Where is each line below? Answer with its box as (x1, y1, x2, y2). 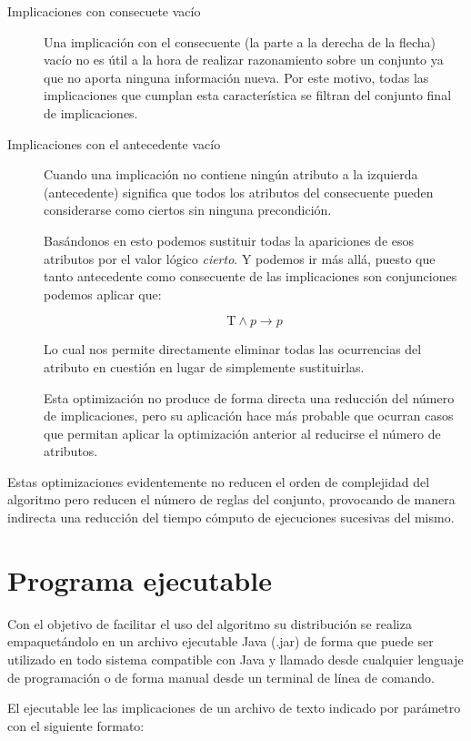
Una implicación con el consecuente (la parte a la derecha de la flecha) (44, 32, 436, 51)
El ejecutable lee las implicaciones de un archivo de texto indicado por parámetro (7, 698, 461, 717)
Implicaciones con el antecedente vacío (7, 134, 221, 153)
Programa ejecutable (7, 561, 272, 598)
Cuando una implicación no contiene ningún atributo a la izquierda (44, 165, 418, 184)
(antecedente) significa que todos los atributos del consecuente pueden (44, 182, 434, 201)
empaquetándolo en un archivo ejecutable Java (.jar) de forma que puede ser (7, 632, 434, 651)
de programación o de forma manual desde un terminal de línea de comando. (7, 667, 436, 686)
